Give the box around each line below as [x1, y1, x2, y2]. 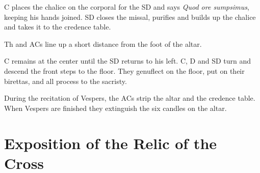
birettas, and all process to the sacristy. [4, 75, 127, 86]
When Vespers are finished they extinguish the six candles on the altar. [4, 102, 227, 113]
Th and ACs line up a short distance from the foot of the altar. [4, 38, 202, 49]
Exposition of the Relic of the [4, 132, 217, 153]
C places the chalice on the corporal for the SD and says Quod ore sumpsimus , [4, 2, 249, 12]
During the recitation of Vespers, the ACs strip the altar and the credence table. [4, 93, 255, 103]
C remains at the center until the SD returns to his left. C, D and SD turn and [4, 55, 251, 66]
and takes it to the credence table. [4, 21, 111, 32]
